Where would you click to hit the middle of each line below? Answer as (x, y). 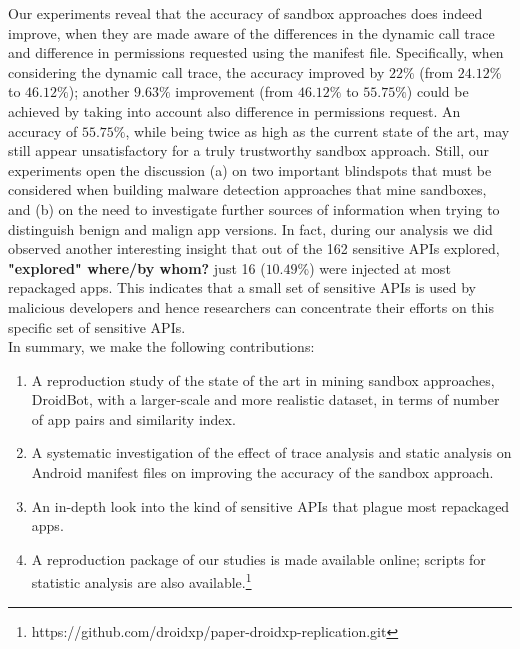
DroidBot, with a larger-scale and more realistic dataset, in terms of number (265, 399)
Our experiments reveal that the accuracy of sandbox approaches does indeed (245, 13)
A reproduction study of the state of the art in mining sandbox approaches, (263, 379)
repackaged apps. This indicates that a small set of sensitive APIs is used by (242, 287)
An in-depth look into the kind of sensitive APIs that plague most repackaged (270, 505)
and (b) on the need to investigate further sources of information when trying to (254, 208)
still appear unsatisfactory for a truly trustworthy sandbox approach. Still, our (249, 150)
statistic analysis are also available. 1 (141, 581)
